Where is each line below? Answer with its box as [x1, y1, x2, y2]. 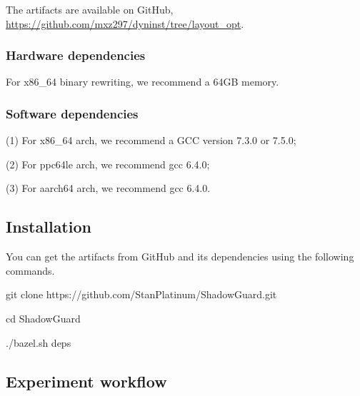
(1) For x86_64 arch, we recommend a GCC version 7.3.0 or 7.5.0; [6, 133, 296, 148]
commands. [6, 263, 55, 278]
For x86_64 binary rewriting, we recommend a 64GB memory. [6, 74, 279, 89]
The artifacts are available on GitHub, [6, 2, 174, 16]
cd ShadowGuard [6, 310, 81, 325]
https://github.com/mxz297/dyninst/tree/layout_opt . [6, 16, 244, 31]
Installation [6, 215, 91, 238]
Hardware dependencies [6, 46, 146, 64]
